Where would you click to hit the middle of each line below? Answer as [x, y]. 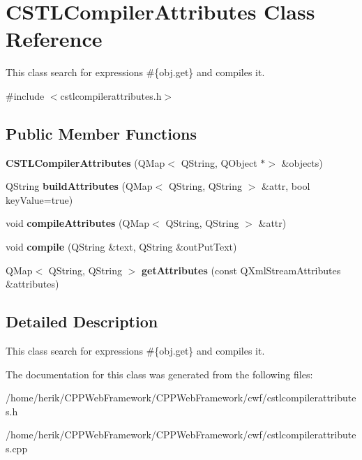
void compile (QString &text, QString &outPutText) [121, 247]
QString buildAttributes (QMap [79, 186]
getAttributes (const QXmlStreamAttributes [241, 270]
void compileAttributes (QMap [78, 223]
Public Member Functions [101, 133]
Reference [54, 39]
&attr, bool [286, 186]
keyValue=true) [39, 199]
